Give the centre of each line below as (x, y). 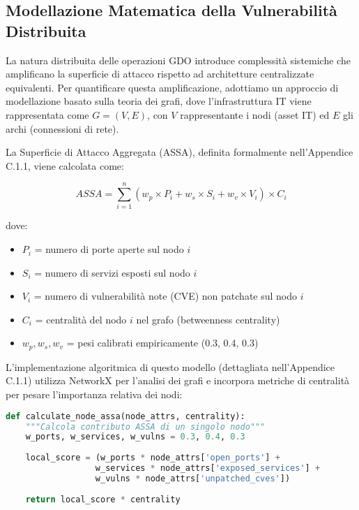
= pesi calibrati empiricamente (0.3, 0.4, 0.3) (162, 343)
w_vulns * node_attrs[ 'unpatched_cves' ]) (193, 478)
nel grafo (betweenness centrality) (208, 319)
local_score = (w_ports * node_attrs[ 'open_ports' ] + (153, 458)
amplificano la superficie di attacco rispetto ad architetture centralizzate (160, 74)
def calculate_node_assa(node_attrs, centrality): (125, 416)
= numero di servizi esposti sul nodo (112, 272)
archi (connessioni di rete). (62, 128)
